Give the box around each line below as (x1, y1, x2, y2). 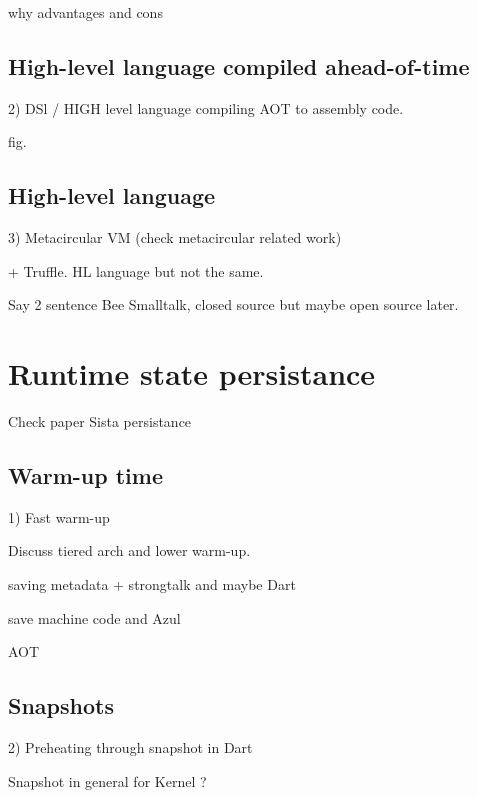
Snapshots (8, 690, 114, 721)
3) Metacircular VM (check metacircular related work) (8, 227, 342, 248)
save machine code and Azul (8, 607, 181, 628)
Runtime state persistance (8, 353, 376, 394)
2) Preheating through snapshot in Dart (8, 737, 253, 758)
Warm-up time (8, 460, 163, 491)
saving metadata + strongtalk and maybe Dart (8, 574, 296, 595)
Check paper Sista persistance (8, 411, 192, 432)
